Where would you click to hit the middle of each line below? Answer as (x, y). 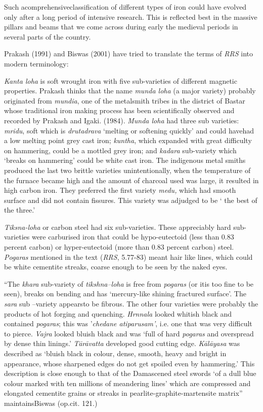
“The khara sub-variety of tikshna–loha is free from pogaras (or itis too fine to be (129, 283)
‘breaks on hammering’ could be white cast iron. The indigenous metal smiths (125, 160)
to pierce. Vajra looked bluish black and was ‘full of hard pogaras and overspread (129, 333)
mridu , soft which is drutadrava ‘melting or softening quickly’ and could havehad (129, 130)
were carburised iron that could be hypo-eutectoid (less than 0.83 (133, 237)
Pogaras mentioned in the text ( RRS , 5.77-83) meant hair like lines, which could (128, 256)
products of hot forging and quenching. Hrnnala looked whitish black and (118, 313)
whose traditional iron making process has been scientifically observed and (119, 110)
